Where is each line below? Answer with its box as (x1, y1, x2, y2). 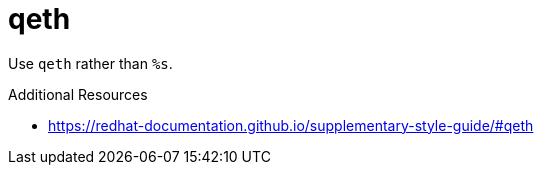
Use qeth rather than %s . (8, 54, 173, 72)
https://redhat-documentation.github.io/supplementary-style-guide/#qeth (48, 116, 534, 134)
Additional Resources (8, 85, 148, 103)
